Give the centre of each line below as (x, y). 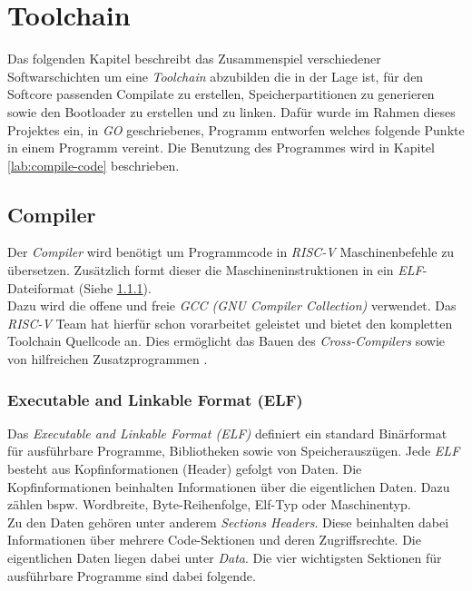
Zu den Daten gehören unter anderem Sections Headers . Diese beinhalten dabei (228, 522)
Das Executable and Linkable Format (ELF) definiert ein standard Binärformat (227, 433)
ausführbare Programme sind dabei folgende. (132, 575)
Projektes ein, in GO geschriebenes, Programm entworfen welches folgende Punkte (236, 129)
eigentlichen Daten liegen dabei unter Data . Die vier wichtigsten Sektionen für (225, 558)
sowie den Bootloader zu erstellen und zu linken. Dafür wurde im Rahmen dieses (231, 111)
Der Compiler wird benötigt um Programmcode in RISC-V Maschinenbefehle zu (231, 252)
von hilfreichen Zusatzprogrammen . (108, 359)
